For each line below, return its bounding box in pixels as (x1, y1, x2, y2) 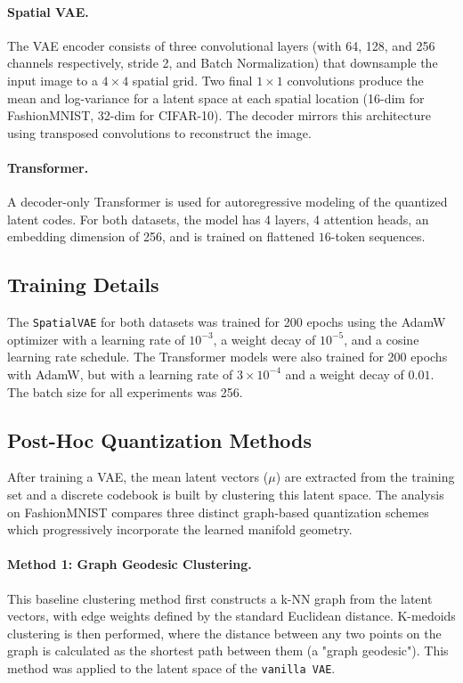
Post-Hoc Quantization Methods (7, 426, 313, 453)
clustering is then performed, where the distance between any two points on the (7, 623, 442, 642)
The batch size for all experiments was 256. (7, 382, 243, 401)
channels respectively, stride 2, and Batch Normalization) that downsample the (7, 53, 438, 72)
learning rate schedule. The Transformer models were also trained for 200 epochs (7, 347, 448, 366)
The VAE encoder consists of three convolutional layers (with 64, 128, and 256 (7, 36, 435, 54)
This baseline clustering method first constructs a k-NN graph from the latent (7, 589, 433, 607)
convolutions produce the (287, 70, 424, 89)
